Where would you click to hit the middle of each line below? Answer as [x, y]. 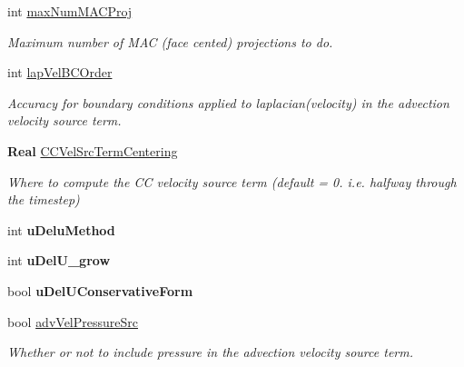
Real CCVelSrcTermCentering [93, 150]
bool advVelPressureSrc [73, 321]
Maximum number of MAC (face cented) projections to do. [170, 41]
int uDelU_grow [59, 260]
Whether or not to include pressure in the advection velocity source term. [210, 352]
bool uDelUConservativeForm [100, 290]
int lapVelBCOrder [60, 72]
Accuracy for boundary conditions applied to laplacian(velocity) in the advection [228, 102]
